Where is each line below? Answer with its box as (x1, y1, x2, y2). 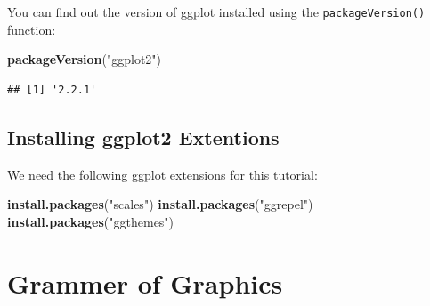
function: (7, 20, 56, 38)
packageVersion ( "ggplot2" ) (7, 50, 162, 68)
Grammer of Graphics (7, 264, 283, 301)
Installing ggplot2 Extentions (7, 123, 280, 150)
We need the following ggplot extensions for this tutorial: (7, 165, 318, 183)
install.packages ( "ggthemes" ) (7, 212, 174, 230)
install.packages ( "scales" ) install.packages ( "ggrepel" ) (7, 195, 313, 213)
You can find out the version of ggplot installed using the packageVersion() (7, 3, 426, 20)
